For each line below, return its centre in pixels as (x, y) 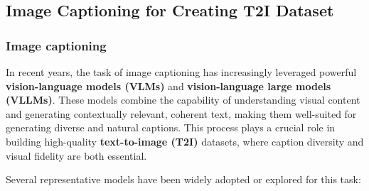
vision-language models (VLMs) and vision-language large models (169, 86)
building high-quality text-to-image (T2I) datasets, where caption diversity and (185, 141)
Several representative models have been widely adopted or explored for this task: (183, 179)
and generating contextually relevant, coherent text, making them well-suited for (181, 113)
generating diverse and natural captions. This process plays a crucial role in (171, 127)
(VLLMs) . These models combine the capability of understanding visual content (183, 100)
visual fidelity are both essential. (76, 155)
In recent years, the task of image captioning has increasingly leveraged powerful (181, 72)
